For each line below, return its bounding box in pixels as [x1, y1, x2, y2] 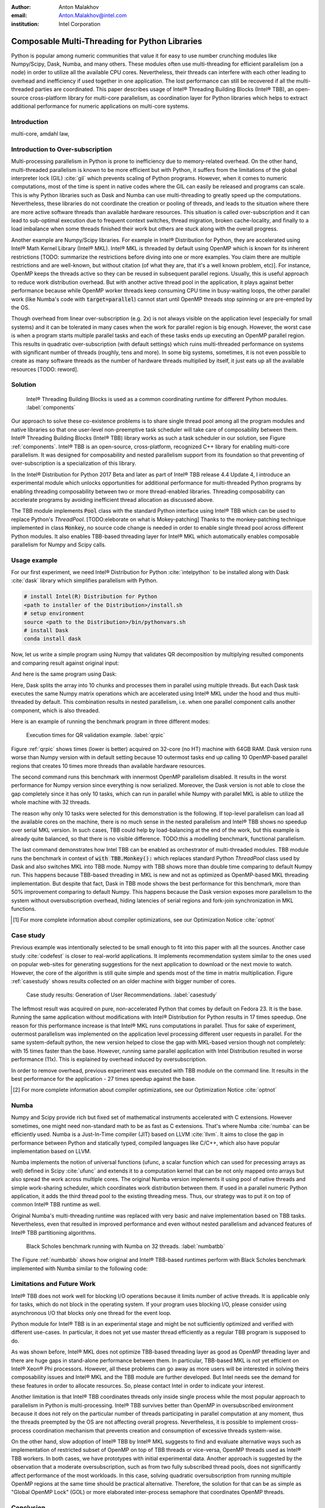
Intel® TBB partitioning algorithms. [11, 1229, 96, 1236]
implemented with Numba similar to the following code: [11, 1264, 148, 1272]
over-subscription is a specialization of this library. [11, 460, 137, 467]
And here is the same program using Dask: [11, 670, 117, 678]
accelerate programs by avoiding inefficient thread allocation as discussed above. [11, 496, 214, 503]
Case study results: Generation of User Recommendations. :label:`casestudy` [26, 991, 218, 998]
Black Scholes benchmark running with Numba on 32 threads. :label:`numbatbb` [26, 1243, 225, 1250]
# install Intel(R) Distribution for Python [23, 593, 158, 600]
